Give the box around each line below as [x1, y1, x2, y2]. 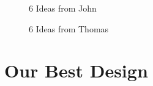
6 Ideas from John [29, 2, 97, 14]
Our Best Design [4, 58, 148, 83]
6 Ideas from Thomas [29, 22, 109, 35]
